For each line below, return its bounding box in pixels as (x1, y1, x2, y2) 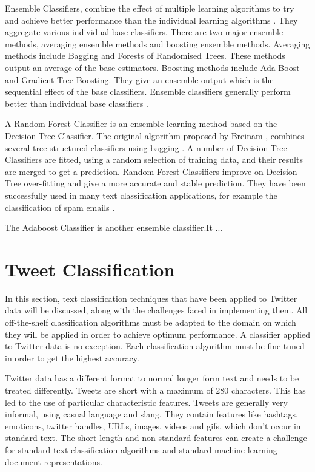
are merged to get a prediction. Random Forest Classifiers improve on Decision (5, 165, 297, 177)
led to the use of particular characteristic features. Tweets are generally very (5, 395, 288, 408)
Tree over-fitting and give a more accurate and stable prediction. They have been (5, 177, 306, 190)
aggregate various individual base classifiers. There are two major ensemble (5, 26, 283, 38)
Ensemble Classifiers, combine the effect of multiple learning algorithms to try (5, 2, 294, 14)
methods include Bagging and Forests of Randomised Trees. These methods (5, 49, 285, 62)
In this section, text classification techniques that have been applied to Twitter (5, 292, 297, 304)
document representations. (5, 455, 102, 468)
